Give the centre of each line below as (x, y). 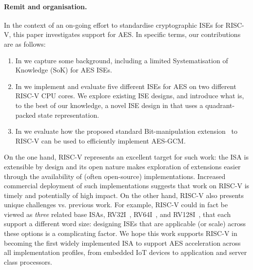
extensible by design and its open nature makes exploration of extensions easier (122, 166)
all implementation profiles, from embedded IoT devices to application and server (126, 252)
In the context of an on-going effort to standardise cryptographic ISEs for (114, 25)
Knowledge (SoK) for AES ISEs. (64, 70)
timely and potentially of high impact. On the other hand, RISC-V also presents (124, 195)
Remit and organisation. (46, 6)
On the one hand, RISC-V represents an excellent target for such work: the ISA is (126, 157)
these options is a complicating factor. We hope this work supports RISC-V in (121, 233)
